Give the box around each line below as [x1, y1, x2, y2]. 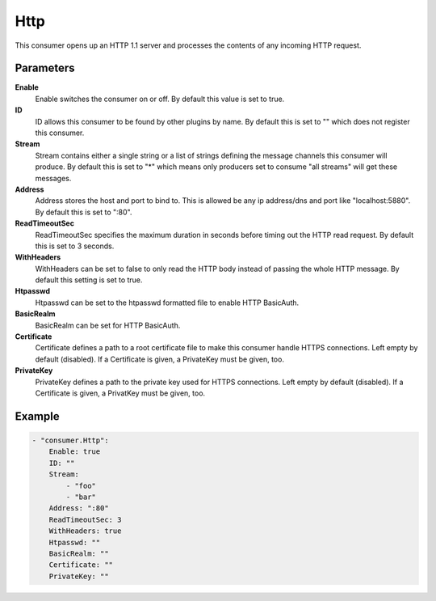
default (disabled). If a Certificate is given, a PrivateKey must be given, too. [35, 354, 284, 364]
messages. [35, 173, 72, 183]
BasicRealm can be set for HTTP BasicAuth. [35, 320, 181, 330]
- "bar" [65, 492, 97, 502]
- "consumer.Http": [31, 436, 109, 445]
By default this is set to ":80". [35, 207, 132, 217]
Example [15, 409, 60, 423]
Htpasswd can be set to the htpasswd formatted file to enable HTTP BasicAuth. [35, 298, 300, 307]
